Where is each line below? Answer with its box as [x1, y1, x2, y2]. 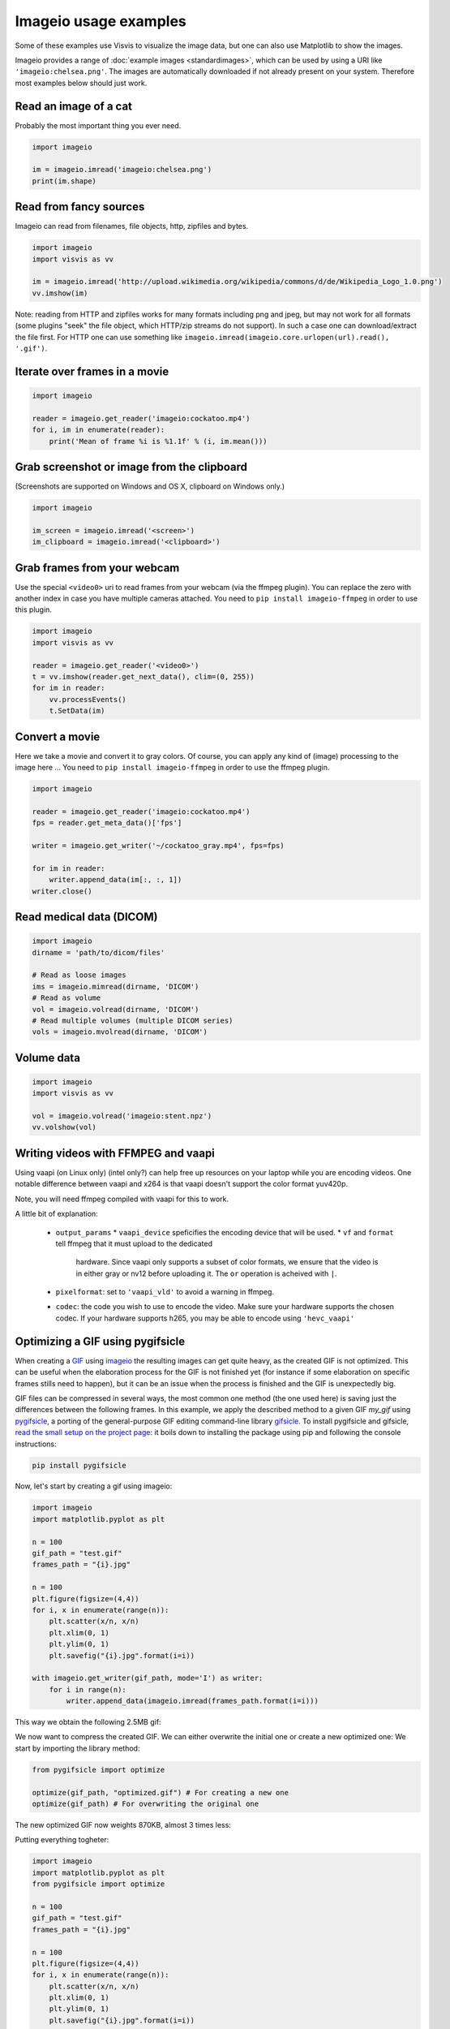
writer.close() [32, 886, 92, 896]
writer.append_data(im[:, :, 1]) [49, 875, 182, 885]
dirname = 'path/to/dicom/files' [32, 948, 165, 957]
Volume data [15, 1051, 81, 1065]
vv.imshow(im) [32, 288, 88, 298]
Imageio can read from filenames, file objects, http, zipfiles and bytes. [15, 222, 249, 231]
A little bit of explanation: [15, 1209, 99, 1219]
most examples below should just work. [15, 78, 148, 88]
